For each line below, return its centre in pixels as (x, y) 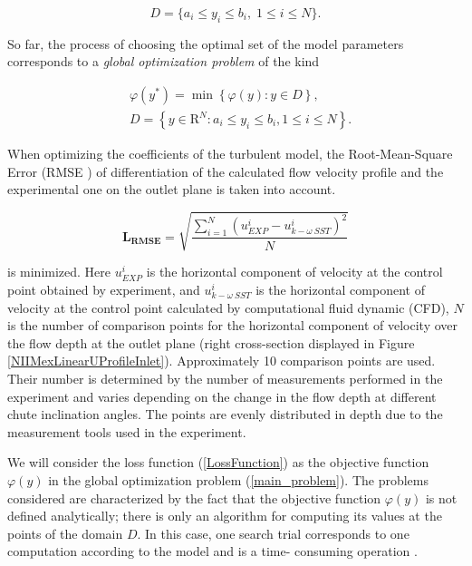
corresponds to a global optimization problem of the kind (164, 61)
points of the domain (65, 533)
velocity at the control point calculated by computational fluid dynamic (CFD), (228, 307)
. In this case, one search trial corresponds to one (273, 533)
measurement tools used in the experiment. (127, 431)
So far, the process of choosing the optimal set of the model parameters (206, 43)
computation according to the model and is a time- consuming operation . (212, 551)
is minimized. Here (59, 272)
